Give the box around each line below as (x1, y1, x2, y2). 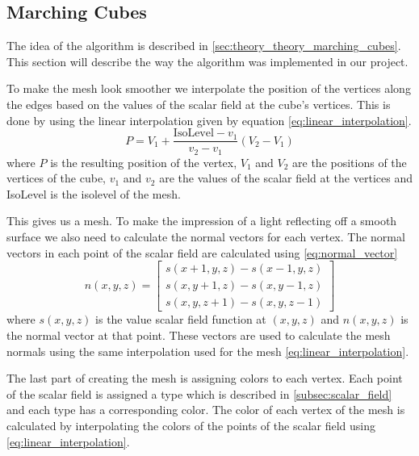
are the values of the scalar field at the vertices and (159, 169, 413, 186)
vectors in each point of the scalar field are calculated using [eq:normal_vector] (6, 244, 398, 261)
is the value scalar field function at (95, 311, 266, 328)
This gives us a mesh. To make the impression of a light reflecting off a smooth (6, 212, 397, 229)
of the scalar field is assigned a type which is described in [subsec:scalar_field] (6, 385, 392, 402)
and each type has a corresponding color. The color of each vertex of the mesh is (6, 401, 405, 418)
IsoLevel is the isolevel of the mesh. (6, 185, 181, 202)
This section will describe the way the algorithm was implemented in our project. (6, 52, 409, 69)
